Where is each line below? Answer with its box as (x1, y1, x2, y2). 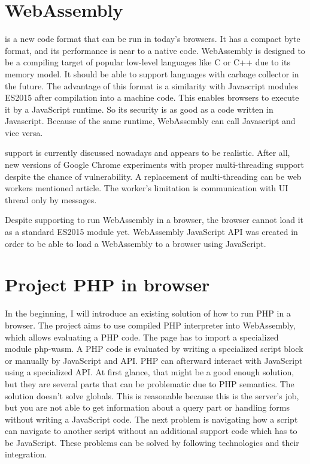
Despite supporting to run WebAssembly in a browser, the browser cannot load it (5, 213, 304, 226)
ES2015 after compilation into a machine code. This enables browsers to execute (5, 91, 299, 104)
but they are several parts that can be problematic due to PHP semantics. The (5, 377, 294, 390)
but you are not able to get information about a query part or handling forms (5, 401, 290, 414)
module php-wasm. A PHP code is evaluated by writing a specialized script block (5, 342, 303, 355)
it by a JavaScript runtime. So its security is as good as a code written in (5, 103, 273, 115)
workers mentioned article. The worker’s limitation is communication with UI (5, 182, 288, 194)
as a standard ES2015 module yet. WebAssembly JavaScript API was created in (5, 225, 298, 238)
